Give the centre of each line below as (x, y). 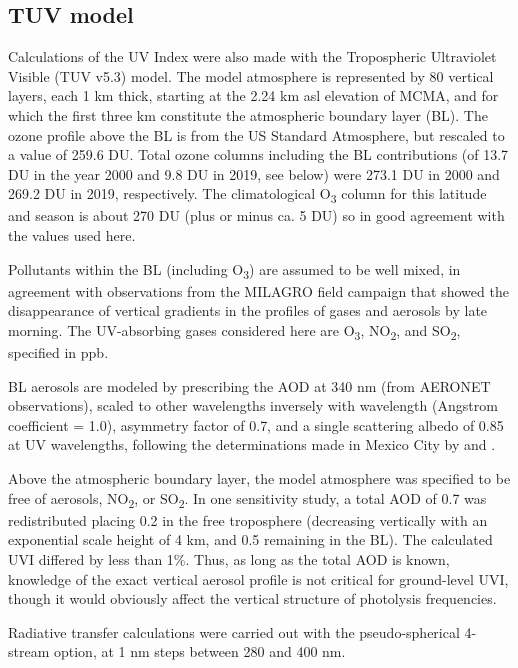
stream (29, 651)
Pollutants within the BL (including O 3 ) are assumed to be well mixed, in (234, 270)
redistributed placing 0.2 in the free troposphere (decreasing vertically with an (248, 519)
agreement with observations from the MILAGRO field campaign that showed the (258, 290)
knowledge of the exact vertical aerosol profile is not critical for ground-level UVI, (258, 578)
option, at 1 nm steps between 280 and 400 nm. (199, 651)
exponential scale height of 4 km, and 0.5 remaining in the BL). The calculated (250, 539)
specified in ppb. (58, 352)
